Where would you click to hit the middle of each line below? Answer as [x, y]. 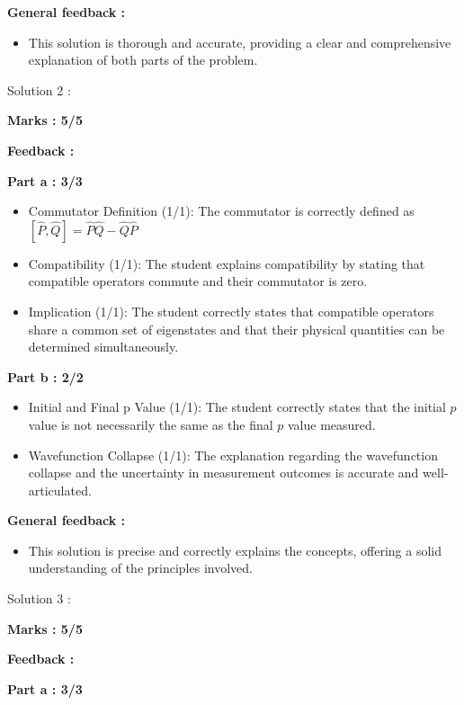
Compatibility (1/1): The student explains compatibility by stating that [227, 263]
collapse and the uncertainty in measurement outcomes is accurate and [223, 473]
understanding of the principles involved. [140, 568]
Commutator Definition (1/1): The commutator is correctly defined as [221, 211]
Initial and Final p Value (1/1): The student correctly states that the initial [237, 407]
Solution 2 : [39, 89]
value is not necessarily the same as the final [151, 424]
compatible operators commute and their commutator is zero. [198, 281]
